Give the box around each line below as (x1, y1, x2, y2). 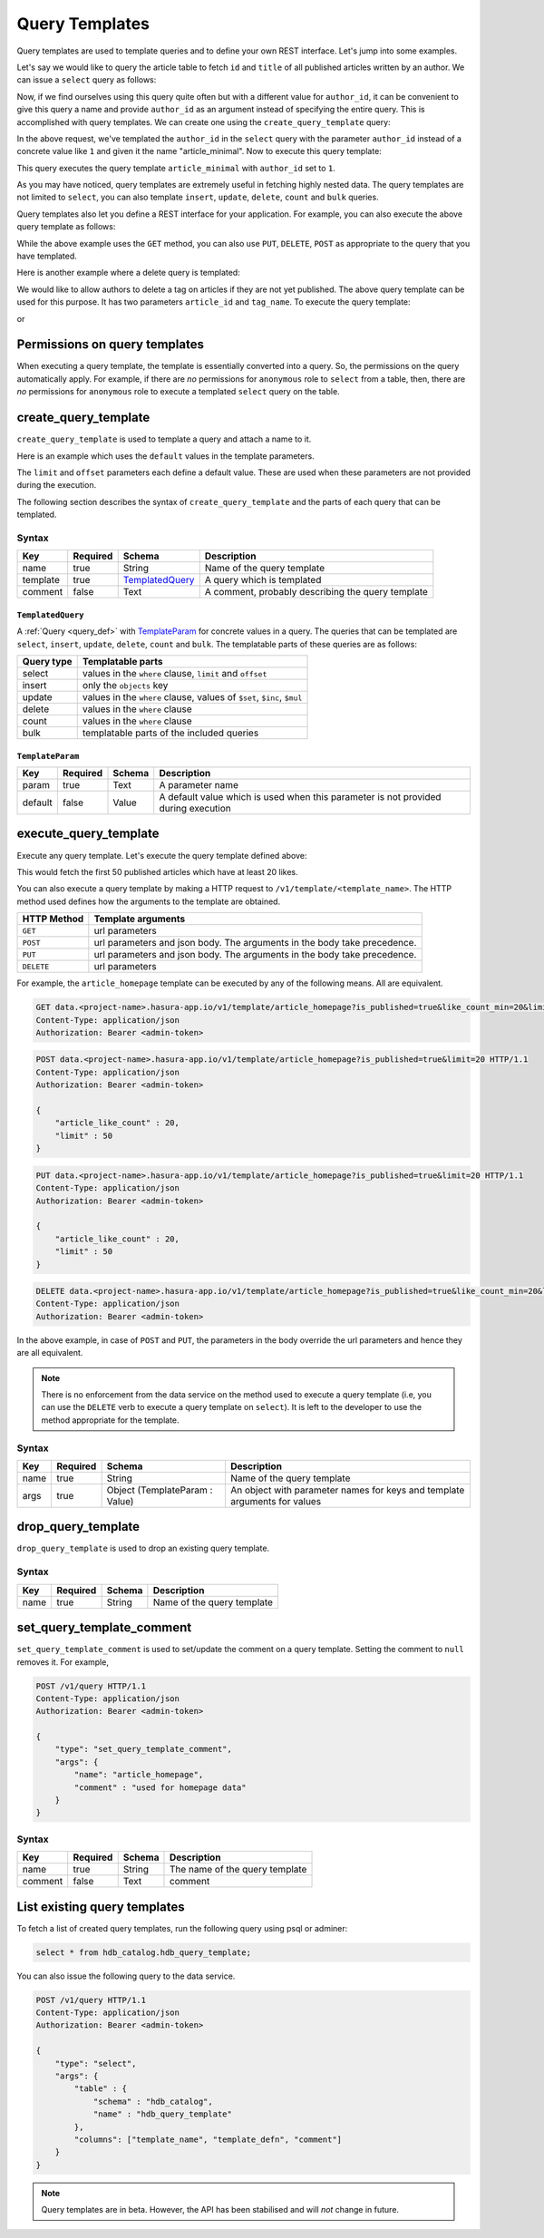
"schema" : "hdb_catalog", (92, 2096, 213, 2107)
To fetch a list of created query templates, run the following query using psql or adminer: (16, 1922, 348, 1933)
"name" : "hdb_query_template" (92, 2109, 233, 2119)
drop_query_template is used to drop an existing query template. (16, 1542, 270, 1554)
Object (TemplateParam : (106, 1484, 213, 1496)
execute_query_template (16, 826, 160, 842)
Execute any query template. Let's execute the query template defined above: (16, 850, 307, 861)
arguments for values (229, 1494, 322, 1507)
